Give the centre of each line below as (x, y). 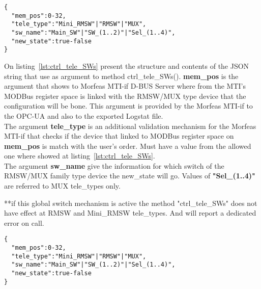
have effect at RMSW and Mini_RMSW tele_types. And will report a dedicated (130, 213)
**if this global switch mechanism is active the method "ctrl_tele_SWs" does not (131, 203)
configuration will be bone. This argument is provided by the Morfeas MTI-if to (128, 106)
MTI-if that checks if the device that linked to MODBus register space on (119, 136)
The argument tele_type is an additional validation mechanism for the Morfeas (130, 126)
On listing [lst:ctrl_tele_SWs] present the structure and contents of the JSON (127, 65)
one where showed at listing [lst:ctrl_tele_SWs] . (80, 156)
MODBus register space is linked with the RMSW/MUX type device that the (125, 96)
